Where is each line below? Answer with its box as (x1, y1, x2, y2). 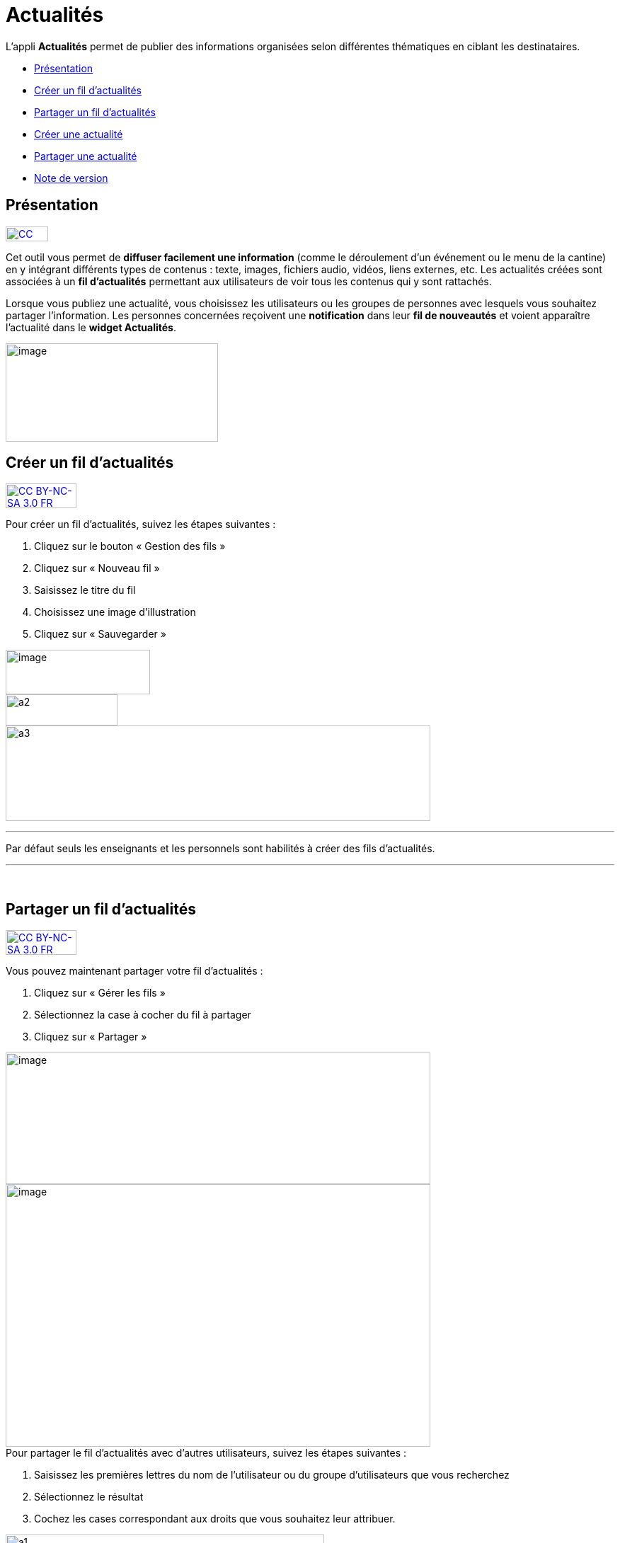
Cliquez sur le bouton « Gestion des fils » (34, 540, 226, 553)
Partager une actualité (34, 149, 137, 162)
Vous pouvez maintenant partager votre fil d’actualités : (6, 965, 263, 977)
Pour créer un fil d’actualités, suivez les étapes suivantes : (6, 518, 276, 531)
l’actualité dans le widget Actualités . (6, 321, 176, 333)
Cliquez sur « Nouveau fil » (34, 562, 160, 575)
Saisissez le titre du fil (34, 584, 136, 597)
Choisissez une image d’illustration (34, 606, 196, 619)
